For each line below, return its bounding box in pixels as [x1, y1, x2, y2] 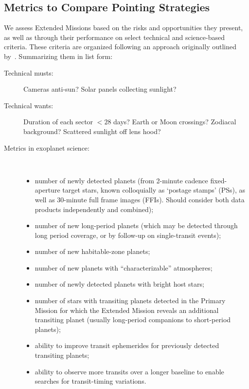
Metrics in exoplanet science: [4, 142, 89, 153]
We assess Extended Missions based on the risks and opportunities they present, [4, 22, 243, 33]
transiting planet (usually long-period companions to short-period [35, 314, 231, 325]
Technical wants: [4, 100, 53, 110]
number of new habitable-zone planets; [35, 246, 150, 256]
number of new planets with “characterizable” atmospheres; [35, 262, 213, 272]
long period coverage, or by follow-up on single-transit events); [35, 230, 221, 240]
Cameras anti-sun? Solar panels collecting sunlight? [23, 84, 177, 94]
